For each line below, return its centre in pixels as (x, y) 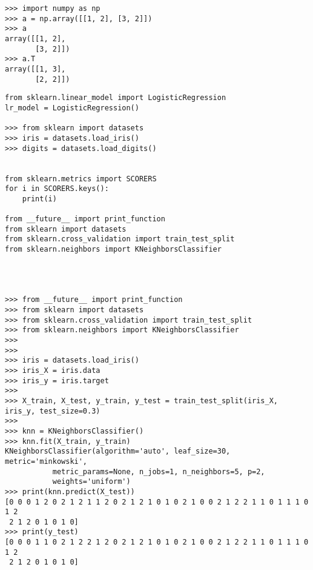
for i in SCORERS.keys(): (57, 189)
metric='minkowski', (46, 461)
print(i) (39, 199)
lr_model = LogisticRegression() (72, 108)
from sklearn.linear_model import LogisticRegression (116, 98)
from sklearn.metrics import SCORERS (81, 179)
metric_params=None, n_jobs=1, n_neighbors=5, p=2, (159, 471)
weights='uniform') (91, 482)
